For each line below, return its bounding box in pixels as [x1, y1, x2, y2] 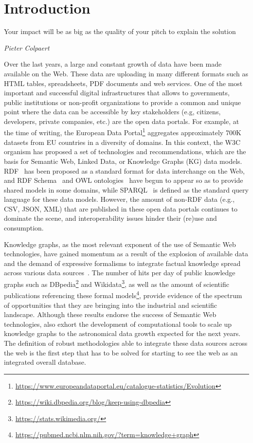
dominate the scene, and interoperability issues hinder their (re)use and [4, 213, 217, 223]
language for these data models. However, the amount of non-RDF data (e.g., [4, 194, 235, 204]
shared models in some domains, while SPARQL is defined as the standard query [4, 184, 249, 195]
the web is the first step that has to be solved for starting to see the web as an [4, 347, 238, 357]
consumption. [4, 223, 44, 233]
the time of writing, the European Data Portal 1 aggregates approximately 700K [4, 126, 241, 138]
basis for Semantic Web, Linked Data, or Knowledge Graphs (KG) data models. [4, 156, 242, 166]
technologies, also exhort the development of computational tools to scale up [4, 319, 232, 329]
